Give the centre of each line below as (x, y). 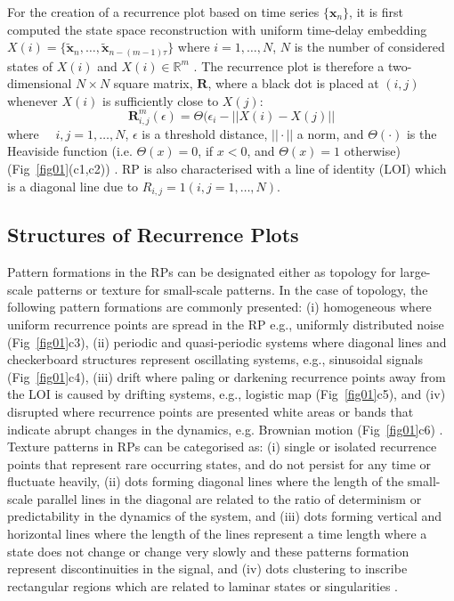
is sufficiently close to (161, 100)
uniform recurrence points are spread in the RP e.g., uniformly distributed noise (226, 324)
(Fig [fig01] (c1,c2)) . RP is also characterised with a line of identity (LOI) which (227, 168)
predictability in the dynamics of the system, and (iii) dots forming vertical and (225, 516)
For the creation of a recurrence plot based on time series (163, 12)
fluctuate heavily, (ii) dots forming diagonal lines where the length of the (206, 481)
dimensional (40, 83)
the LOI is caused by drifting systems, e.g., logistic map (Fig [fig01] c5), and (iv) (227, 394)
